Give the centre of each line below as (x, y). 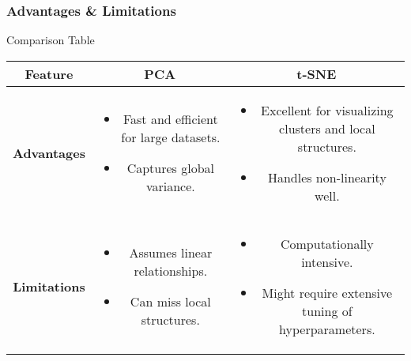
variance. (170, 186)
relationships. (171, 271)
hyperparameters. (327, 329)
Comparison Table (51, 40)
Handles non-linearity (327, 177)
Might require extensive (327, 292)
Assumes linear (171, 253)
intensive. (327, 261)
